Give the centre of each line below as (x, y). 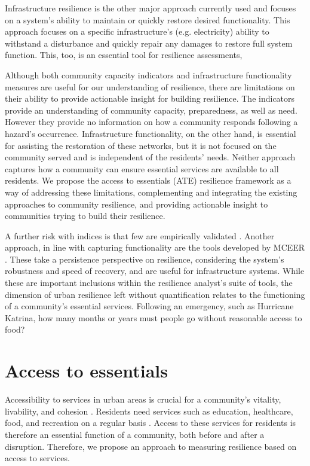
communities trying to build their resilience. (85, 216)
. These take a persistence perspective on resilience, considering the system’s (145, 259)
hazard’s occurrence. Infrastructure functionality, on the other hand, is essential (151, 133)
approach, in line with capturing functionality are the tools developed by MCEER (155, 247)
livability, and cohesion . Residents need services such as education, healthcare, (149, 411)
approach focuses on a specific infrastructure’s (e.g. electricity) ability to (137, 31)
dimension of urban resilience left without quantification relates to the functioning (155, 294)
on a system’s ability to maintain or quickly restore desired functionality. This (148, 19)
